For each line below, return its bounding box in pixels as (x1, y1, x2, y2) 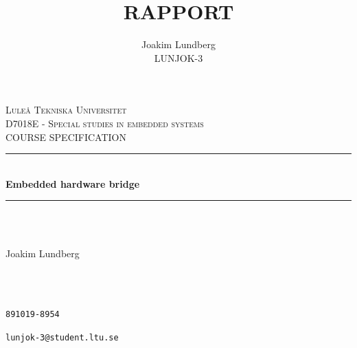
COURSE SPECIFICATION (5, 129, 126, 144)
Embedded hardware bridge (5, 176, 140, 191)
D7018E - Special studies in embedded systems (5, 116, 204, 130)
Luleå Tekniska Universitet (5, 102, 127, 117)
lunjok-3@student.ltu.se (5, 332, 119, 342)
